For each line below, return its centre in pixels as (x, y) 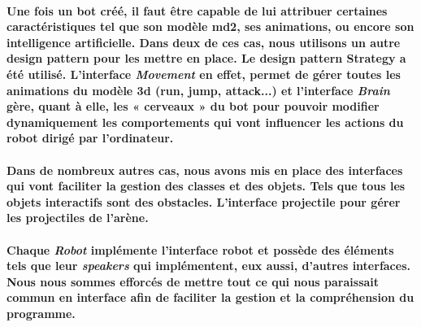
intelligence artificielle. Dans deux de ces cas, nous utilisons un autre (204, 42)
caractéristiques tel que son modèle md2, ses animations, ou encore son (210, 26)
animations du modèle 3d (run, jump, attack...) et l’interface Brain (198, 90)
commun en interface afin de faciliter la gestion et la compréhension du (210, 297)
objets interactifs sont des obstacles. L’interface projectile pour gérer (204, 201)
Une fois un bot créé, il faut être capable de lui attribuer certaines (197, 10)
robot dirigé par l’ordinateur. (90, 138)
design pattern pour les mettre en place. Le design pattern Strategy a (206, 58)
